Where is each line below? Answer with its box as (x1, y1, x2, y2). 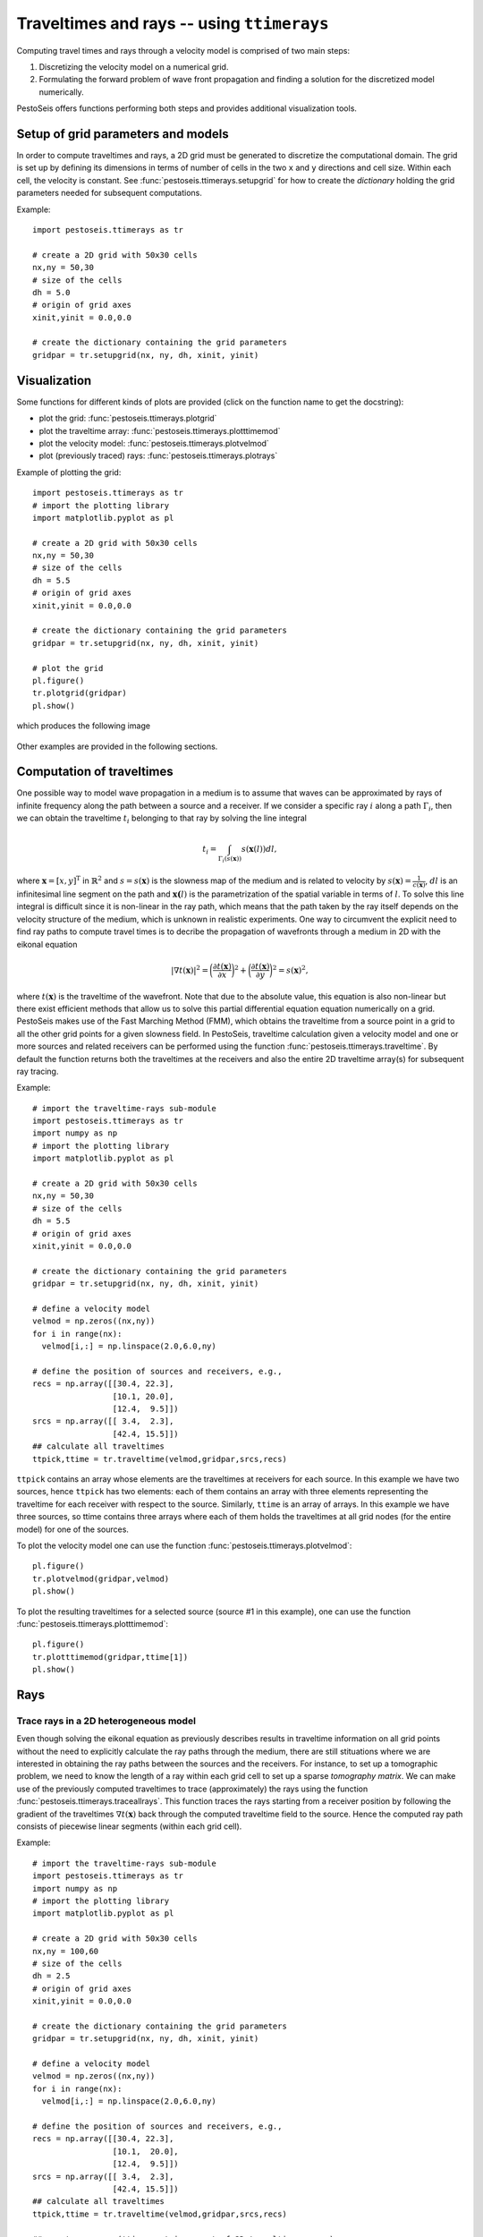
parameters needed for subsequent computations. (16, 188, 203, 199)
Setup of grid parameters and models (16, 126, 230, 141)
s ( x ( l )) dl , (241, 844, 277, 855)
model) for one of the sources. (16, 1524, 130, 1535)
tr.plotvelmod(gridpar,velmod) (32, 1573, 170, 1584)
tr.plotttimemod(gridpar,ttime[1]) (32, 1652, 189, 1662)
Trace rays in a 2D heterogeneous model (16, 1714, 197, 1727)
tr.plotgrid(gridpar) (32, 688, 127, 698)
